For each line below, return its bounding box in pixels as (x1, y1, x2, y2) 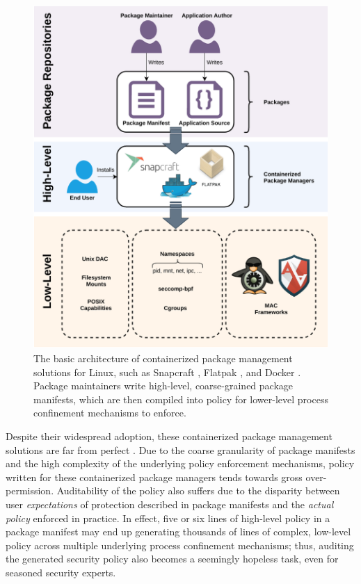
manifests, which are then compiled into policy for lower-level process (33, 391, 328, 406)
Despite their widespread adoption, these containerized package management (6, 428, 332, 443)
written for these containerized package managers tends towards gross (6, 469, 303, 484)
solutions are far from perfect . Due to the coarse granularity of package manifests (6, 442, 355, 457)
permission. (6, 483, 54, 498)
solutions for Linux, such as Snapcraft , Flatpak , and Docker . (33, 364, 301, 379)
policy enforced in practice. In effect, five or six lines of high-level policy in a (6, 510, 330, 525)
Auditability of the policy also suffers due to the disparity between (56, 483, 340, 498)
